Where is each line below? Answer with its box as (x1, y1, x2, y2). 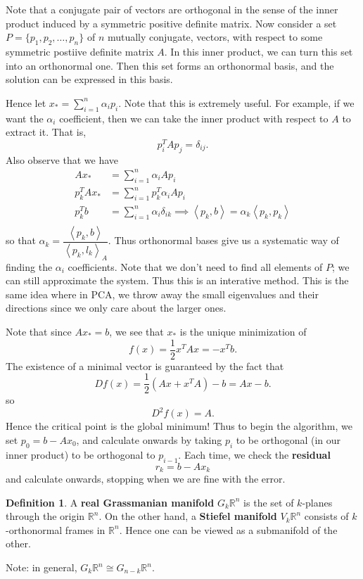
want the (6, 110, 44, 125)
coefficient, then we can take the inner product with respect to (59, 110, 329, 125)
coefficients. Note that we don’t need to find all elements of (68, 259, 323, 274)
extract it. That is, (6, 125, 87, 139)
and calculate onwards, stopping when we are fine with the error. (6, 471, 286, 486)
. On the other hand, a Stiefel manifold (98, 509, 277, 523)
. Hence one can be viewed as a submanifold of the (119, 522, 338, 537)
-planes (302, 495, 333, 509)
